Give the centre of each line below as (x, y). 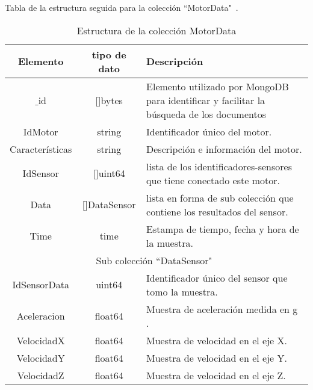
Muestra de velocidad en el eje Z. (216, 375)
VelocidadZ (41, 375)
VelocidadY (41, 357)
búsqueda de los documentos (206, 114)
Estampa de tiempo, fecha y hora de (223, 229)
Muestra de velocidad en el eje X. (217, 340)
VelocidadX (41, 340)
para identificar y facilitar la (206, 100)
